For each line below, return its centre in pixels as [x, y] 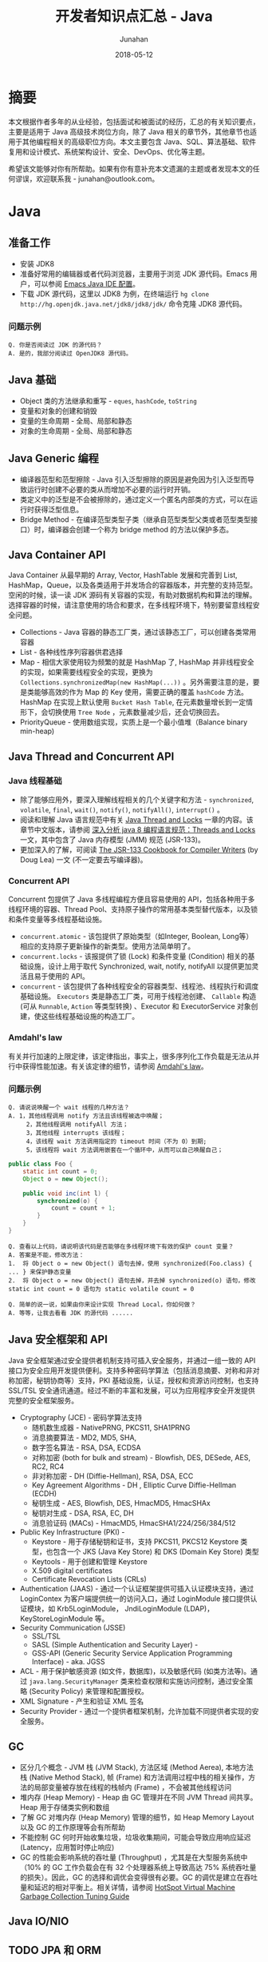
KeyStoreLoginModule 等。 [64, 1619]
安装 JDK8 [37, 263]
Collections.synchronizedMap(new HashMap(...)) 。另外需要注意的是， [136, 682]
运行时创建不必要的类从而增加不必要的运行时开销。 [111, 489]
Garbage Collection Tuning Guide [75, 1896]
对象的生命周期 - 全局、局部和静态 [76, 431]
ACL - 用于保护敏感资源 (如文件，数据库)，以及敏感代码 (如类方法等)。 [135, 1671]
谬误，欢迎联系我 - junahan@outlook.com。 [87, 179]
